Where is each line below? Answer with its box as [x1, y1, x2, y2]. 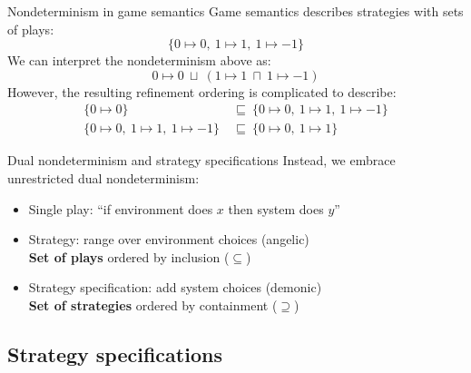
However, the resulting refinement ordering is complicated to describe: [7, 82, 397, 101]
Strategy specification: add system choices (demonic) [28, 278, 322, 297]
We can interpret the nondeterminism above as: [7, 51, 271, 70]
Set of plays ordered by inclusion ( [28, 247, 230, 266]
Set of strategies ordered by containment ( [28, 296, 278, 314]
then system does [228, 199, 324, 218]
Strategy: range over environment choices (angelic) [28, 230, 309, 249]
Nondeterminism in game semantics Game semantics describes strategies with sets [7, 2, 464, 20]
